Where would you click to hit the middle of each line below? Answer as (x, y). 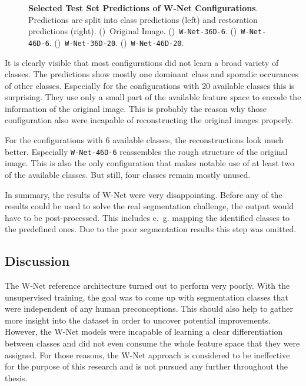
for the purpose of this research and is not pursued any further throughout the (147, 366)
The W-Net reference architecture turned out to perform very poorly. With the (147, 286)
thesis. (16, 377)
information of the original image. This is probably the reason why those (136, 108)
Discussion (37, 261)
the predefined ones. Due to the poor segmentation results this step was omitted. (151, 229)
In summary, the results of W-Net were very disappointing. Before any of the (144, 194)
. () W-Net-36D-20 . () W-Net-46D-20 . (117, 42)
